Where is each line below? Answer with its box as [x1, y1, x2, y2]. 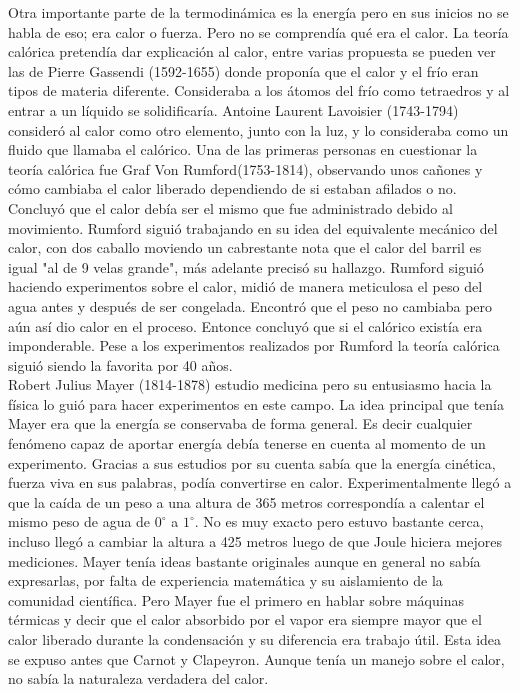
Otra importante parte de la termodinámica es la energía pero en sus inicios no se [8, 2, 509, 22]
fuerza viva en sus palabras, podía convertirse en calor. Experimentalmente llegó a [8, 472, 512, 493]
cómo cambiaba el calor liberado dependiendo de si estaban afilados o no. [8, 178, 457, 199]
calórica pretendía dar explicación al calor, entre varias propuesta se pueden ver [8, 41, 496, 62]
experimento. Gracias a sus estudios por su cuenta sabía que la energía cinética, [8, 452, 496, 473]
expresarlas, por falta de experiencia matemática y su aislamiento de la [8, 570, 443, 591]
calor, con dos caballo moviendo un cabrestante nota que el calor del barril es [8, 237, 482, 258]
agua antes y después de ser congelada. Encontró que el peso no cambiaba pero [8, 295, 493, 316]
